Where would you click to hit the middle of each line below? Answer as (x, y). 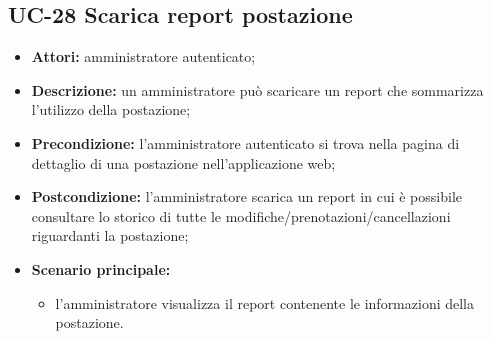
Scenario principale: (101, 268)
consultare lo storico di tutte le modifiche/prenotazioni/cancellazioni (241, 215)
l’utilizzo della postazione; (111, 109)
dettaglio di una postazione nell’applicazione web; (183, 162)
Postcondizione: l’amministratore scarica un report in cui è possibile (246, 196)
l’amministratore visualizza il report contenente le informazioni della (265, 302)
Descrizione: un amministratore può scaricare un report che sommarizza (257, 89)
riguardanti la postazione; (110, 235)
